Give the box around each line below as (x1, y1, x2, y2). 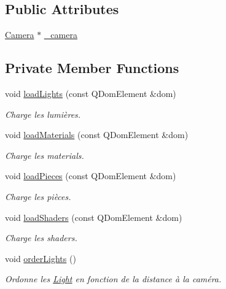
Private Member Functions (5, 58, 179, 77)
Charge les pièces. (5, 190, 71, 202)
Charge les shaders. (5, 231, 77, 244)
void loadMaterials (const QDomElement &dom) (5, 128, 189, 141)
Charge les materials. (5, 148, 84, 161)
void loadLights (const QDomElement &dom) (5, 87, 176, 99)
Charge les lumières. (5, 107, 81, 120)
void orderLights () (5, 252, 76, 264)
